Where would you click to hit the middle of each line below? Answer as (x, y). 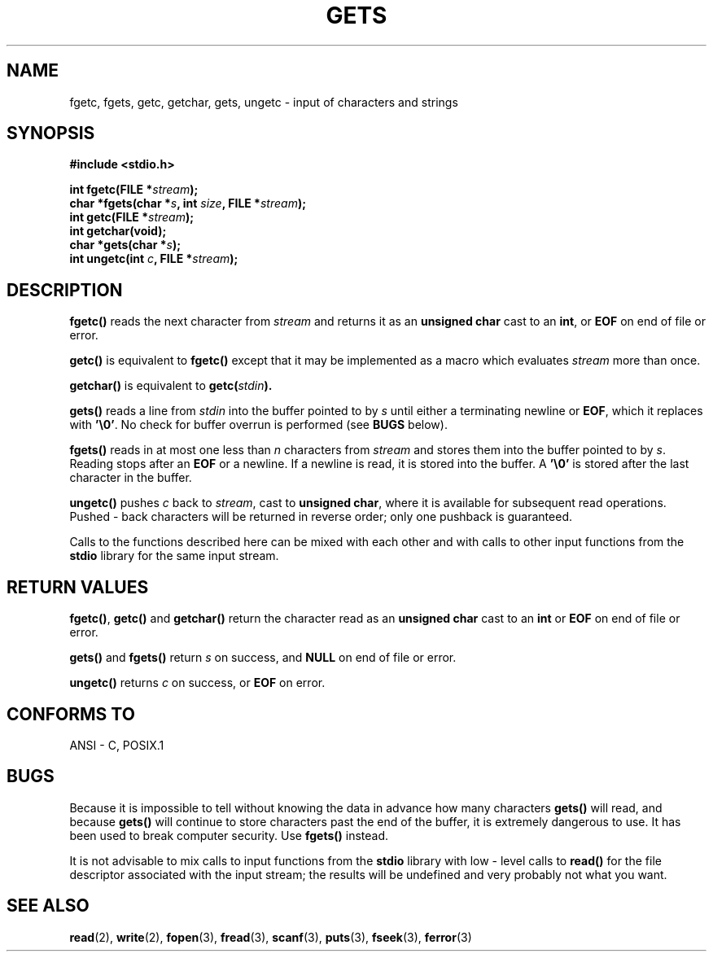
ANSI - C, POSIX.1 (117, 745)
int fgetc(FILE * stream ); (134, 190)
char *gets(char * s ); (125, 245)
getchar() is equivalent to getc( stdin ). (171, 386)
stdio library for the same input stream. (174, 556)
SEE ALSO (48, 906)
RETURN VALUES (78, 587)
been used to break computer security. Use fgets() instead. (229, 835)
